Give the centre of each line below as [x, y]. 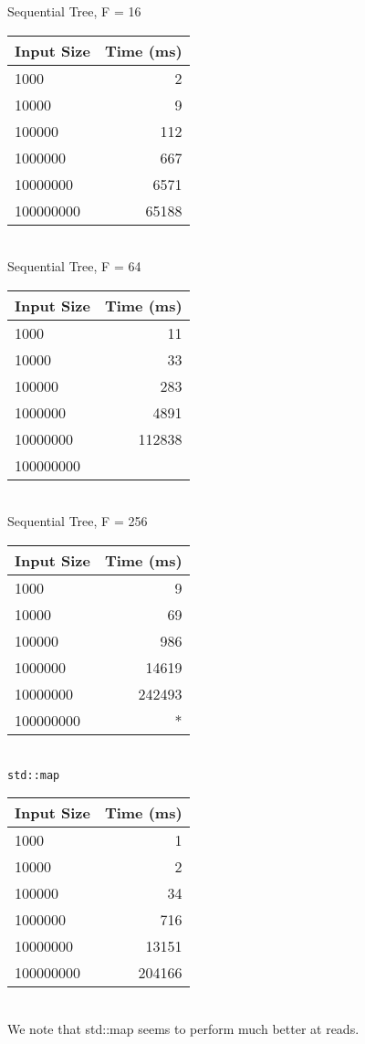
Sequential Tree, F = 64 [74, 266]
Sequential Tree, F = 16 [74, 11]
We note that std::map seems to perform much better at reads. [183, 1028]
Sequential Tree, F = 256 [78, 521]
